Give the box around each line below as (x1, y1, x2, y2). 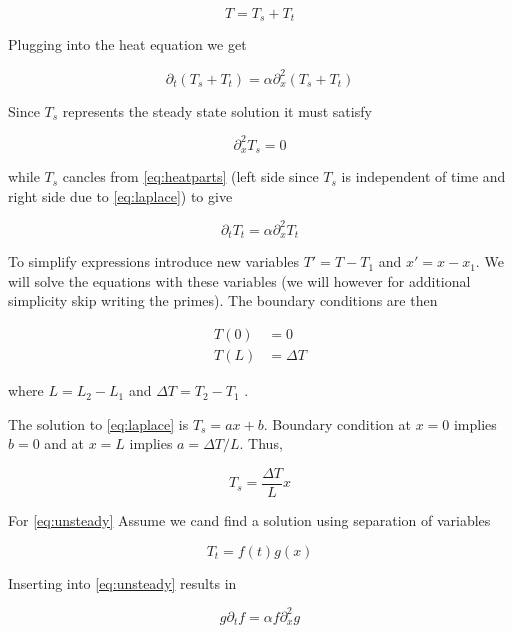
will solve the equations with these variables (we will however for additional (8, 270, 471, 291)
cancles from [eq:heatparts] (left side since (62, 166, 319, 187)
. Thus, (239, 433, 283, 454)
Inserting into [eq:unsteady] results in (8, 572, 237, 593)
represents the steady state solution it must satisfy (62, 100, 372, 121)
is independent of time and (341, 166, 506, 187)
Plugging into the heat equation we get (8, 34, 247, 55)
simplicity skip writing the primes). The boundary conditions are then (8, 290, 438, 311)
